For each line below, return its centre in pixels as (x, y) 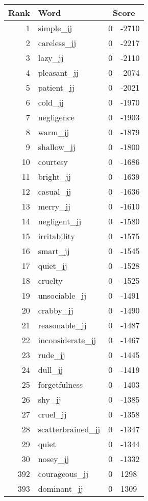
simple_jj (55, 28)
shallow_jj (57, 147)
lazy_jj (51, 58)
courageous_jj (63, 474)
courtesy (53, 162)
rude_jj (52, 355)
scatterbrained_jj (69, 429)
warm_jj (54, 132)
